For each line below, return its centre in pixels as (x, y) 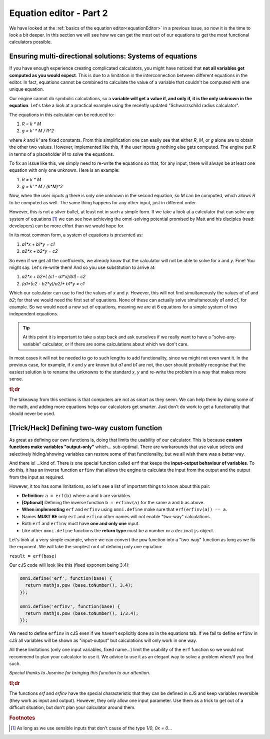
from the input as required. (37, 477)
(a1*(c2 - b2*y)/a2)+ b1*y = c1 (53, 283)
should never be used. (32, 414)
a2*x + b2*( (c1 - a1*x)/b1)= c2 (54, 277)
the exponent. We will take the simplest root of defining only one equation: (86, 547)
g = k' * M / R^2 (38, 131)
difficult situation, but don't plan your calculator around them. (72, 707)
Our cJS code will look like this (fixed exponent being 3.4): (69, 565)
